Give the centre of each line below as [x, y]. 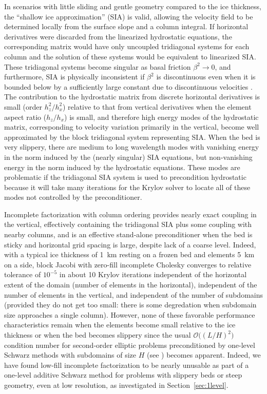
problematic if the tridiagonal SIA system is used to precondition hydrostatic [125, 177]
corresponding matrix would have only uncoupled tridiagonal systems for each [127, 46]
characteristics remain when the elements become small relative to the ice [120, 325]
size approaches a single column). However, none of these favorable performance [130, 314]
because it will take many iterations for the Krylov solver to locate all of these [127, 187]
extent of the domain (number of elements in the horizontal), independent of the [131, 285]
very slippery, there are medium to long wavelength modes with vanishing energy [132, 147]
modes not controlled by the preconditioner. [73, 197]
